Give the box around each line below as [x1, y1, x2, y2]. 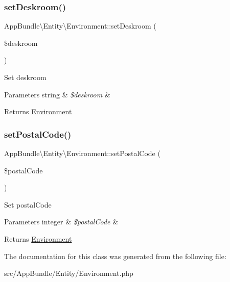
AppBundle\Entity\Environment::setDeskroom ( [4, 20, 156, 31]
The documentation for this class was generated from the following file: [4, 250, 226, 261]
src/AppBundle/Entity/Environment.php [4, 268, 133, 278]
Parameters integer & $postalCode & [4, 216, 119, 227]
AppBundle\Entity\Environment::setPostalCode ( [4, 148, 160, 158]
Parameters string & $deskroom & [4, 89, 110, 99]
